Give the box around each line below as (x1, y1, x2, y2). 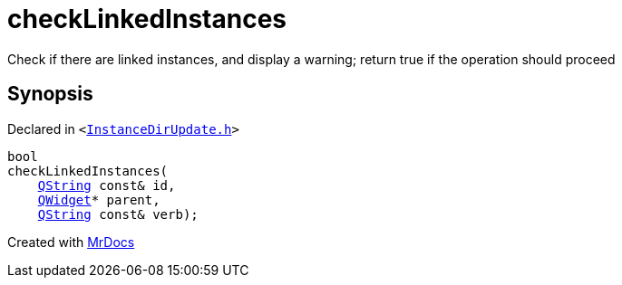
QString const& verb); (37, 206, 199, 222)
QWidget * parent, (37, 192, 160, 207)
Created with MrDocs (7, 233, 135, 250)
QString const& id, (37, 177, 176, 193)
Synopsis (7, 82, 93, 106)
